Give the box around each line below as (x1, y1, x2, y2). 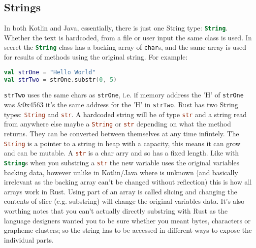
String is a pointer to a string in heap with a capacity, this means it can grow (4, 138, 241, 148)
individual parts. (4, 234, 54, 245)
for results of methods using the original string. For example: (4, 52, 188, 62)
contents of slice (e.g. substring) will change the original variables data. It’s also (4, 196, 245, 206)
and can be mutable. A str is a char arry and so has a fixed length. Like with (4, 148, 239, 158)
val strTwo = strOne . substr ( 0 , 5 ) (4, 76, 117, 83)
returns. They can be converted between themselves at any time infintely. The (4, 128, 239, 139)
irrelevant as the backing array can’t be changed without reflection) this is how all (4, 177, 252, 187)
